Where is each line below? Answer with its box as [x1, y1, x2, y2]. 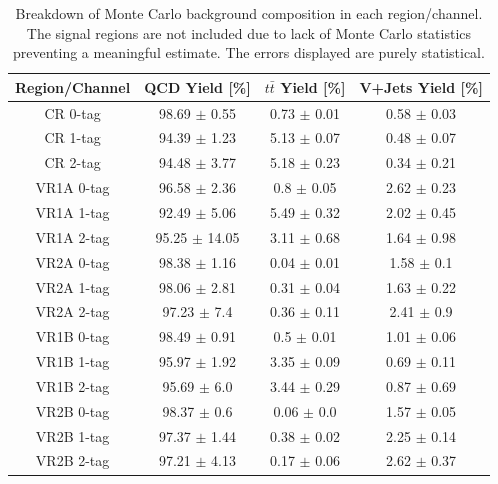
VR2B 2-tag [35, 450, 110, 471]
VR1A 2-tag [35, 226, 110, 247]
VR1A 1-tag [35, 202, 110, 222]
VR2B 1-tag [35, 425, 110, 446]
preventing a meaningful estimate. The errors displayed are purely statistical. [12, 42, 485, 63]
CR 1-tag [44, 127, 101, 148]
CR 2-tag [44, 152, 101, 173]
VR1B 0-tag [35, 326, 110, 347]
